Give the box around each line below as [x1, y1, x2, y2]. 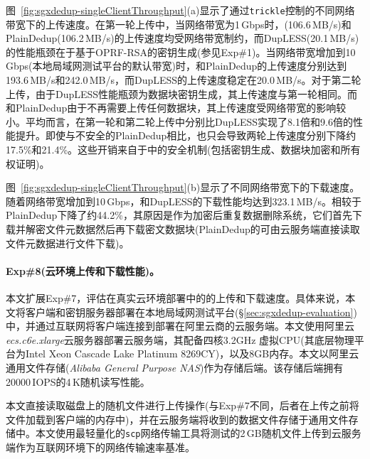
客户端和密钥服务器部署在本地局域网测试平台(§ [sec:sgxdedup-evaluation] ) [25, 304, 357, 319]
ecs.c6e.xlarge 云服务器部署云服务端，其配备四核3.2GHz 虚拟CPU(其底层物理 [6, 332, 354, 347]
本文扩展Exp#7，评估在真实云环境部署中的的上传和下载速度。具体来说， [6, 290, 346, 305]
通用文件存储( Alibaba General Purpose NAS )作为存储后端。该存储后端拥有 [6, 360, 344, 374]
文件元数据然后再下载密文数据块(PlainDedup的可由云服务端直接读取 [45, 221, 360, 236]
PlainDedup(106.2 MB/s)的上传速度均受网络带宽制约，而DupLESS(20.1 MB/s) [6, 31, 359, 45]
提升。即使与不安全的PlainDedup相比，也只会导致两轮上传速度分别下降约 [15, 128, 356, 143]
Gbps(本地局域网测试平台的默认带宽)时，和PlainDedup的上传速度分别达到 [6, 58, 347, 73]
